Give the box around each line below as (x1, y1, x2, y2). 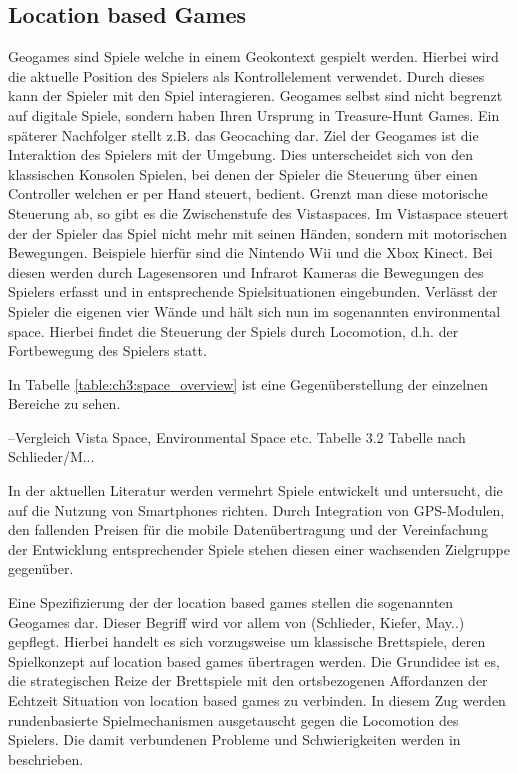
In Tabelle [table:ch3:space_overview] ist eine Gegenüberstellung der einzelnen (8, 373, 488, 394)
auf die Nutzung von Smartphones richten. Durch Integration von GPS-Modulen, (8, 499, 505, 520)
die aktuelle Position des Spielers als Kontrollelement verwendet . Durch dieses (8, 65, 485, 86)
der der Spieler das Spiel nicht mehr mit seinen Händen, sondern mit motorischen (8, 222, 508, 243)
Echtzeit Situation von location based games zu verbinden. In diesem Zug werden (8, 690, 506, 711)
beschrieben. (8, 748, 84, 769)
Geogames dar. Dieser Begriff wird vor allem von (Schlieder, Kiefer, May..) (8, 611, 465, 632)
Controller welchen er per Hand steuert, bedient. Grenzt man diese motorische (8, 183, 488, 204)
